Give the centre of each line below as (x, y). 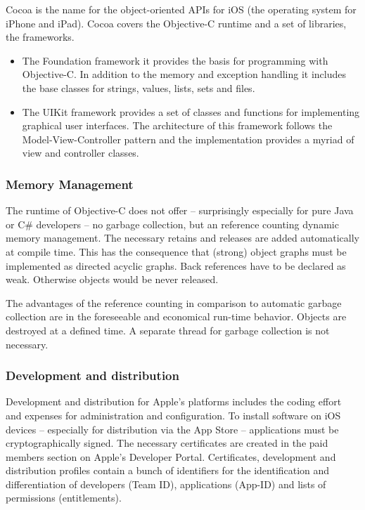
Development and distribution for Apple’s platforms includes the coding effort (174, 401)
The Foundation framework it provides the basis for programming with (175, 60)
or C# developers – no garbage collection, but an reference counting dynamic (172, 224)
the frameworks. (40, 37)
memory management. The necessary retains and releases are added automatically (182, 238)
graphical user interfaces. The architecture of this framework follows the (177, 125)
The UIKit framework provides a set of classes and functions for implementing (191, 111)
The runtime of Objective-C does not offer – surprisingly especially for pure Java (180, 210)
